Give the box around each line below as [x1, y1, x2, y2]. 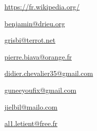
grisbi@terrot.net [4, 35, 55, 45]
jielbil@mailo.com [4, 101, 57, 112]
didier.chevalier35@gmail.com [4, 68, 93, 78]
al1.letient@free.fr [4, 118, 58, 129]
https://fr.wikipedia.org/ [4, 1, 80, 11]
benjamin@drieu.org [4, 18, 65, 28]
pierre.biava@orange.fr [4, 51, 72, 62]
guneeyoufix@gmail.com [4, 84, 77, 95]
